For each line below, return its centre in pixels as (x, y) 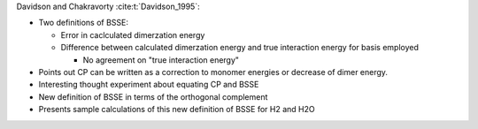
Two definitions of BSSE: (83, 23)
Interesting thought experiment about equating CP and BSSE (149, 85)
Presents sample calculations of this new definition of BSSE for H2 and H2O (177, 110)
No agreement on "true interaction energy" (161, 60)
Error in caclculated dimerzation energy (133, 34)
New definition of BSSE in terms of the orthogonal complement (153, 96)
